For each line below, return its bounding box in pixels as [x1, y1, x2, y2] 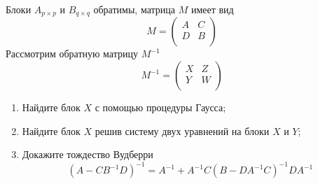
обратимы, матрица [93, 2, 175, 16]
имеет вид [191, 2, 234, 16]
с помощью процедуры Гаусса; [95, 100, 226, 115]
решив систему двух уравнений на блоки [95, 123, 270, 138]
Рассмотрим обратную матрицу [6, 46, 138, 61]
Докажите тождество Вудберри [22, 147, 153, 162]
